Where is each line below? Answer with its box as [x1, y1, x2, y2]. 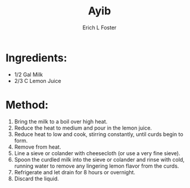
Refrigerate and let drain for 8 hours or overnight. [14, 168, 135, 175]
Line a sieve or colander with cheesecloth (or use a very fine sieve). [14, 149, 180, 156]
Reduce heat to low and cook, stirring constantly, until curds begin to [14, 130, 183, 138]
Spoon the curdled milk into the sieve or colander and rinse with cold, [14, 156, 185, 163]
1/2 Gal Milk [14, 70, 43, 78]
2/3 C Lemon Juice [14, 77, 61, 84]
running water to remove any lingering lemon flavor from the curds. [14, 162, 179, 169]
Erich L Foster [82, 24, 117, 31]
